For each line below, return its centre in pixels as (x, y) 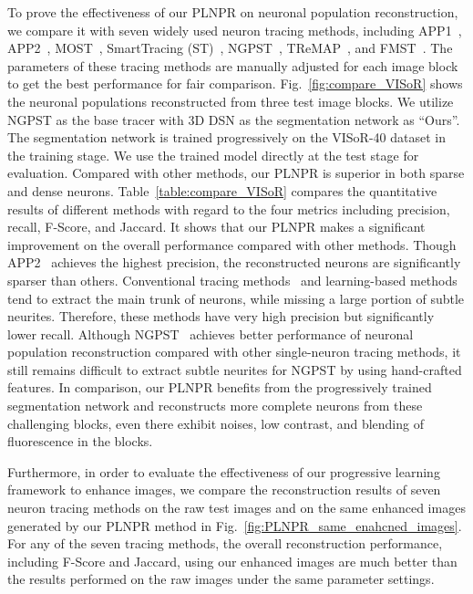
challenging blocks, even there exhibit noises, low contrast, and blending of (216, 423)
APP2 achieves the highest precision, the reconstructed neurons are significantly (234, 262)
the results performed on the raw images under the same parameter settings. (221, 579)
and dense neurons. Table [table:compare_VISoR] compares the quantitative (222, 190)
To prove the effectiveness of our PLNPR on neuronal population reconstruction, (233, 12)
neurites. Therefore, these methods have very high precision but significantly (221, 316)
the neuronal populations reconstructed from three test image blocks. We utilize (231, 101)
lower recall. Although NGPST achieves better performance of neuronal (211, 333)
